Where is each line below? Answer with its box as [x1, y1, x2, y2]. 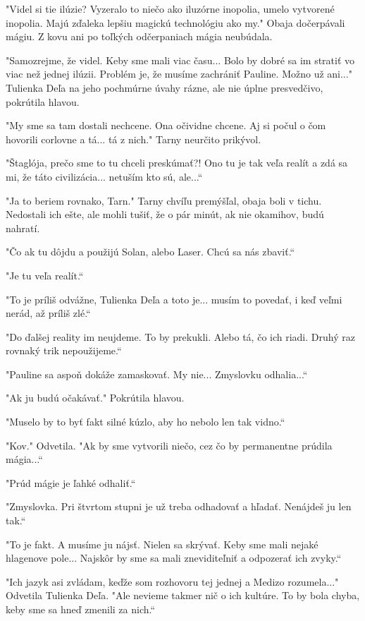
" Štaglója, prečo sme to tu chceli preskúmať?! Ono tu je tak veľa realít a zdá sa [6, 155, 348, 170]
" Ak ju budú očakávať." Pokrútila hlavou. [6, 390, 185, 405]
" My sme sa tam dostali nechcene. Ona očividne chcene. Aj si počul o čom [6, 118, 326, 133]
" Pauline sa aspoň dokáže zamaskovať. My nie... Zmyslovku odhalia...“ [6, 366, 308, 381]
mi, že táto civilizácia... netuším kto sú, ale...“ [6, 169, 203, 183]
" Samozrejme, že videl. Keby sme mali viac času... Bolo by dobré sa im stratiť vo [6, 52, 355, 67]
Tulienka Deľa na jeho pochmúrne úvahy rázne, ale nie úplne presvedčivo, [6, 80, 323, 95]
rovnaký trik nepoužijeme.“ [6, 343, 122, 358]
